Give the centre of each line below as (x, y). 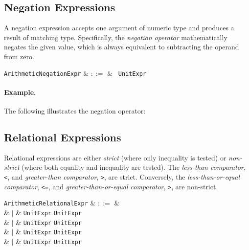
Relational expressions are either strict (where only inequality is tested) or (115, 157)
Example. (20, 92)
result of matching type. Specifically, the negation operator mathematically (116, 37)
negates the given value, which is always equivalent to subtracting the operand (122, 47)
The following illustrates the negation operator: (75, 111)
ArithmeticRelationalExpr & (50, 203)
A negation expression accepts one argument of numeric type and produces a (119, 28)
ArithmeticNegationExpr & (46, 73)
